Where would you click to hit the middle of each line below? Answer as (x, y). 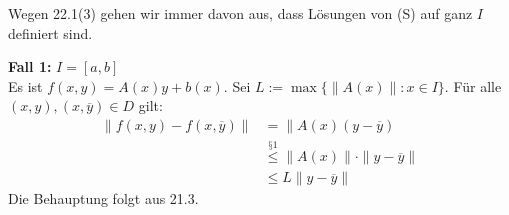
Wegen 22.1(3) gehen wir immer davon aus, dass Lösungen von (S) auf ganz (240, 13)
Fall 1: (30, 66)
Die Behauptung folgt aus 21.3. (103, 198)
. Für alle (473, 85)
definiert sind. (50, 32)
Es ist (25, 85)
